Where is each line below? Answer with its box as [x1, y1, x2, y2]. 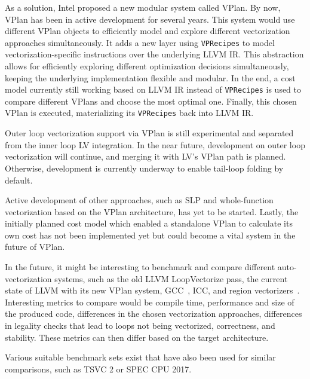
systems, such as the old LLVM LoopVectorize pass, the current [54, 272, 288, 285]
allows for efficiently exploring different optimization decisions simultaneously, [5, 60, 289, 72]
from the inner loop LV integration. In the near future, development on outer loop [5, 138, 305, 151]
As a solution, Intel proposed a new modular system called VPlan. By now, [5, 1, 281, 13]
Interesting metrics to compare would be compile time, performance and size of [5, 295, 294, 308]
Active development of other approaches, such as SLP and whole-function [5, 194, 274, 206]
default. [5, 173, 33, 186]
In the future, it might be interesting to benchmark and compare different [5, 261, 275, 273]
